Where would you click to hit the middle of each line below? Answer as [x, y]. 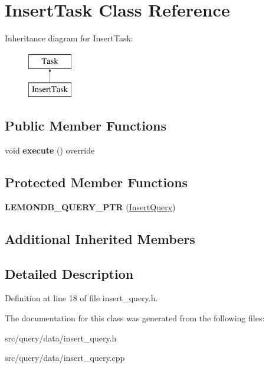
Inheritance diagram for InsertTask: [69, 38]
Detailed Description [69, 273]
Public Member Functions [86, 126]
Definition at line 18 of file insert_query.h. [81, 298]
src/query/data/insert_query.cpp [65, 358]
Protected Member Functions [96, 182]
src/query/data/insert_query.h [61, 338]
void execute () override [50, 150]
